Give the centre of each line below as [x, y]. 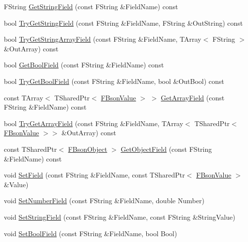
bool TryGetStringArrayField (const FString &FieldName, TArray [103, 39]
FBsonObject [88, 149]
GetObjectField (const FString [166, 149]
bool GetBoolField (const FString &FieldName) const [84, 65]
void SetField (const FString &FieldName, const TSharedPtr [94, 175]
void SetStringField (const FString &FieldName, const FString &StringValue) [120, 217]
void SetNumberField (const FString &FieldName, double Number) [104, 201]
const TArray [24, 97]
